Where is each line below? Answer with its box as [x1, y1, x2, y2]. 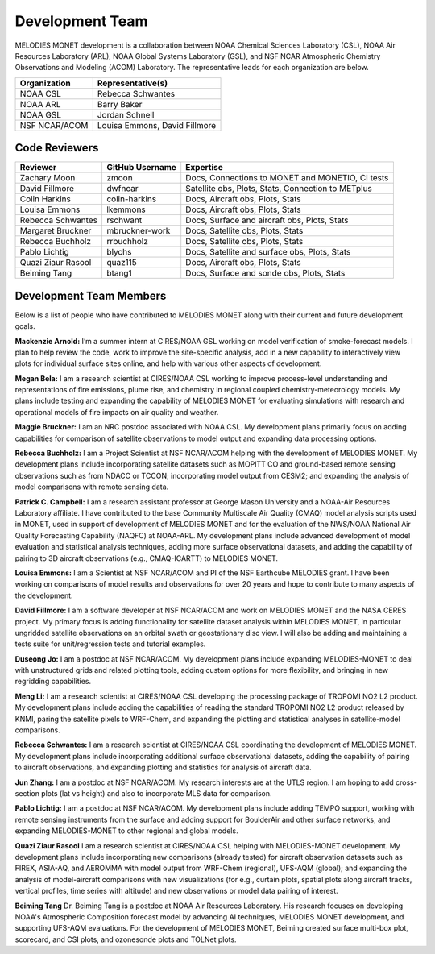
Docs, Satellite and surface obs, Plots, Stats [185, 247, 351, 258]
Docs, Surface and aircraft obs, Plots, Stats [185, 214, 350, 226]
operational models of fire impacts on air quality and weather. [14, 407, 219, 417]
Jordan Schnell [97, 109, 155, 120]
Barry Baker [97, 98, 143, 110]
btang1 [106, 268, 132, 279]
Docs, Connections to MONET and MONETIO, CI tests [185, 172, 389, 184]
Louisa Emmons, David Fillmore [97, 119, 217, 131]
